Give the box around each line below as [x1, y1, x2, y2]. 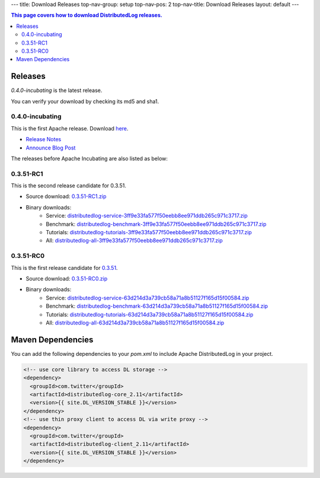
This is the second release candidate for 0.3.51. [11, 182, 127, 189]
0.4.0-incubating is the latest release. [11, 87, 103, 94]
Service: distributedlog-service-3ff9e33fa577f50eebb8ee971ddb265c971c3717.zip [46, 212, 248, 219]
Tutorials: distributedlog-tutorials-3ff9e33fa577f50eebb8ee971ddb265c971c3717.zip [46, 229, 252, 236]
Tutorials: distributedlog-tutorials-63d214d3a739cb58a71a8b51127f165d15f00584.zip [46, 311, 254, 318]
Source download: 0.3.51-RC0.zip [25, 275, 108, 282]
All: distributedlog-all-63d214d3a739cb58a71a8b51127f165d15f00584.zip [46, 319, 225, 326]
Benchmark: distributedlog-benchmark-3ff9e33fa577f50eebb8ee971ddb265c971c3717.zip [46, 220, 267, 228]
